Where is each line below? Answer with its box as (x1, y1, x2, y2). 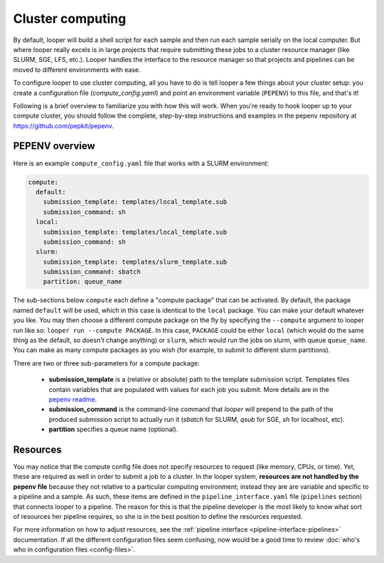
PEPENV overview (13, 140, 95, 153)
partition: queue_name (43, 278, 122, 286)
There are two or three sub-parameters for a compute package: (13, 358, 200, 367)
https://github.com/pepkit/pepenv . (13, 121, 114, 130)
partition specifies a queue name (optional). (48, 425, 178, 434)
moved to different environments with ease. (13, 65, 141, 74)
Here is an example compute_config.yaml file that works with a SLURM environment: (13, 159, 270, 167)
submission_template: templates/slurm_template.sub (43, 257, 228, 266)
